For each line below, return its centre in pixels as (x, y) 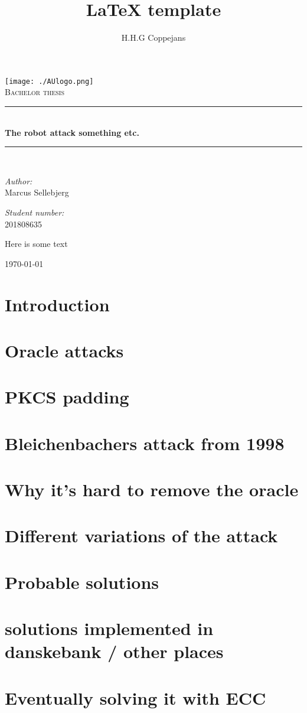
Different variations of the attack (141, 535)
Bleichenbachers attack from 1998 (145, 443)
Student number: (35, 212)
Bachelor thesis (35, 92)
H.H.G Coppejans (153, 38)
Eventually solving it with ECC (135, 697)
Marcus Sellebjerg (37, 192)
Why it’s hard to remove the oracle (152, 489)
